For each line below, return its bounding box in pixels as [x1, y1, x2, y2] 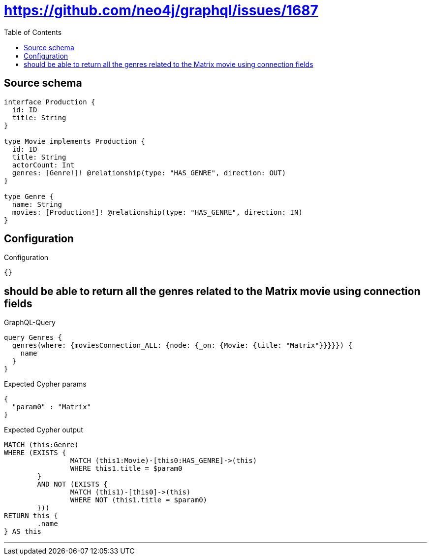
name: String [12, 200, 62, 208]
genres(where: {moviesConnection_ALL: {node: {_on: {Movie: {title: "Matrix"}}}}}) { [12, 341, 353, 350]
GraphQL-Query [4, 318, 56, 327]
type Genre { [4, 192, 54, 200]
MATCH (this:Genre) [4, 441, 79, 449]
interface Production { [4, 98, 95, 106]
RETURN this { [4, 512, 58, 520]
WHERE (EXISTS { [4, 449, 66, 457]
